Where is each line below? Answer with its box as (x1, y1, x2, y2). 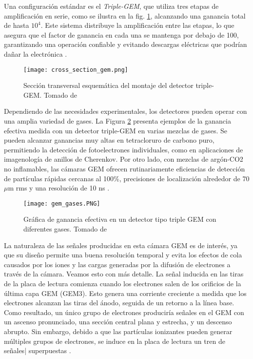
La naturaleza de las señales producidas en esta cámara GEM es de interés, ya (4, 240, 238, 250)
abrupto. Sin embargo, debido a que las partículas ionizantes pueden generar (4, 326, 233, 336)
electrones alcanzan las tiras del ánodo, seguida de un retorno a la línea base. (4, 297, 234, 308)
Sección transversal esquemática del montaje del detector (23, 80, 194, 90)
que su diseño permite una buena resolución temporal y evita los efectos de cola (4, 250, 242, 260)
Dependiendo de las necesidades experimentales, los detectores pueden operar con (4, 106, 247, 116)
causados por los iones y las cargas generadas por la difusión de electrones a (4, 259, 231, 269)
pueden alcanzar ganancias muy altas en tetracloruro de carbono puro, (4, 135, 214, 145)
